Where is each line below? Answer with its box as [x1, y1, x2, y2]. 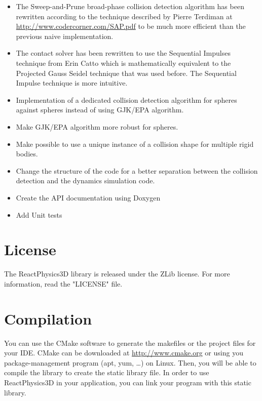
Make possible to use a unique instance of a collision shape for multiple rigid [16, 138, 254, 149]
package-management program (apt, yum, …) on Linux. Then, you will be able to [4, 357, 256, 368]
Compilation [4, 308, 92, 329]
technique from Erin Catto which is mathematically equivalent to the [16, 57, 231, 68]
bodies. [16, 148, 38, 159]
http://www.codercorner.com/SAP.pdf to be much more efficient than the [16, 21, 246, 31]
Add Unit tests [16, 209, 62, 220]
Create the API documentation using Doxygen [16, 192, 161, 203]
